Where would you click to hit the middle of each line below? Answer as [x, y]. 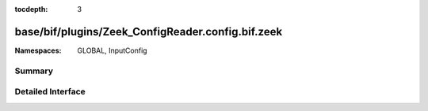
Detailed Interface [50, 92]
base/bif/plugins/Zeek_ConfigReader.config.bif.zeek [149, 31]
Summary [34, 71]
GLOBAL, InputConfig [112, 50]
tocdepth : [31, 9]
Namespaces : [38, 50]
